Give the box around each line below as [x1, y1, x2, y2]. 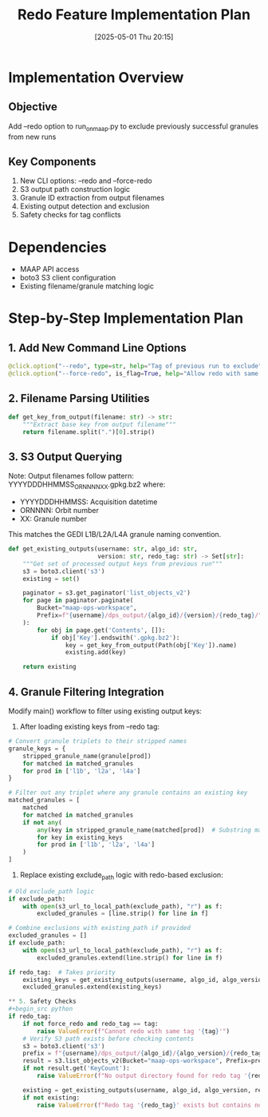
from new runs [8, 132, 57, 141]
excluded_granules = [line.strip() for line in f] [37, 909, 209, 918]
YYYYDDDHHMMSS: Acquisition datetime [19, 497, 158, 507]
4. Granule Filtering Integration [8, 685, 165, 698]
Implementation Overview [8, 68, 184, 86]
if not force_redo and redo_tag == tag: [22, 1020, 159, 1028]
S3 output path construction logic [19, 185, 130, 194]
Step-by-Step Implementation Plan [8, 309, 244, 328]
